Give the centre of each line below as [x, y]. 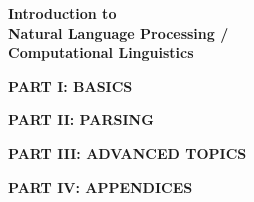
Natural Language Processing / [118, 32]
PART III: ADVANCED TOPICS [127, 152]
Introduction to [62, 13]
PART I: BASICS [70, 85]
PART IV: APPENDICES [100, 186]
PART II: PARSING [81, 119]
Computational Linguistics [101, 52]
